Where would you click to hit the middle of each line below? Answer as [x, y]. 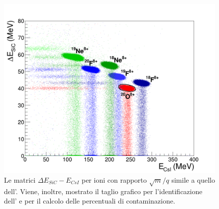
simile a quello [193, 179]
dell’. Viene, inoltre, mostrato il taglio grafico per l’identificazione [103, 191]
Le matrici [20, 179]
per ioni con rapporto [114, 179]
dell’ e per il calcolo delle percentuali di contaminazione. [90, 201]
